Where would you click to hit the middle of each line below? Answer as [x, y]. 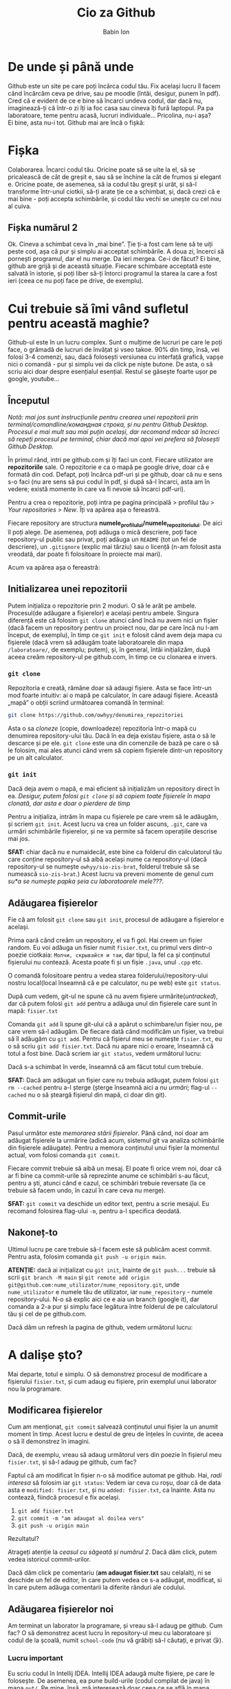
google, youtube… [34, 379]
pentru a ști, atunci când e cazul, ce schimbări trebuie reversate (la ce [107, 1183]
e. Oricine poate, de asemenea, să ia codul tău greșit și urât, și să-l [102, 184]
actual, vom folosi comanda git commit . [64, 1154]
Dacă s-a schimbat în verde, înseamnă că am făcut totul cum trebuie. [106, 1067]
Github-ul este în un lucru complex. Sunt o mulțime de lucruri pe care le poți [115, 342]
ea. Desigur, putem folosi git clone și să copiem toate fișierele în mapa [109, 796]
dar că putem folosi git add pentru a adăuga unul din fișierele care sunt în [112, 1004]
